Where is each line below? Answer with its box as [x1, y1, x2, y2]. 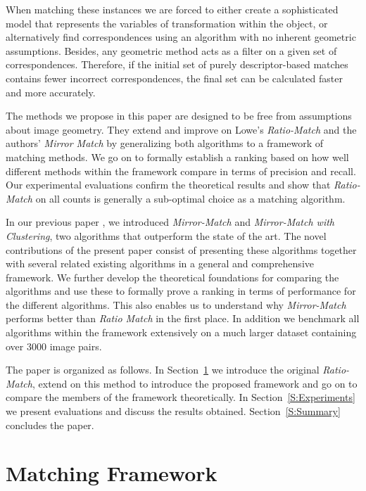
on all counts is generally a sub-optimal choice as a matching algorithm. [35, 191, 346, 205]
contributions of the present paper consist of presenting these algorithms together [6, 242, 357, 257]
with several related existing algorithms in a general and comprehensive [6, 256, 314, 271]
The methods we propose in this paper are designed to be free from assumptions [6, 108, 352, 123]
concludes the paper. [6, 417, 94, 432]
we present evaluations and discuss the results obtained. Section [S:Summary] [6, 404, 341, 419]
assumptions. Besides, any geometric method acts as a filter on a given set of [6, 43, 337, 58]
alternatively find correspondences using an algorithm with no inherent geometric [6, 30, 356, 44]
